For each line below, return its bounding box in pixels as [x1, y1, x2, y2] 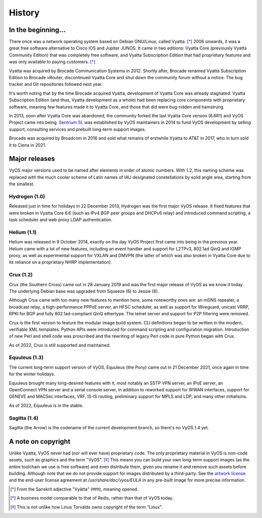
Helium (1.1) [9, 228, 37, 235]
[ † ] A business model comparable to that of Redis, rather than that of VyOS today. [10, 495, 174, 501]
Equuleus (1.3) [9, 354, 44, 361]
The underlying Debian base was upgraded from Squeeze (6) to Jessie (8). [9, 288, 159, 294]
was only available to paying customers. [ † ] [9, 59, 96, 65]
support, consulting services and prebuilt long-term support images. [9, 126, 146, 132]
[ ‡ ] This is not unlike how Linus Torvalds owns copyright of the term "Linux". [10, 504, 163, 510]
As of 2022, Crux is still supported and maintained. [9, 342, 111, 348]
